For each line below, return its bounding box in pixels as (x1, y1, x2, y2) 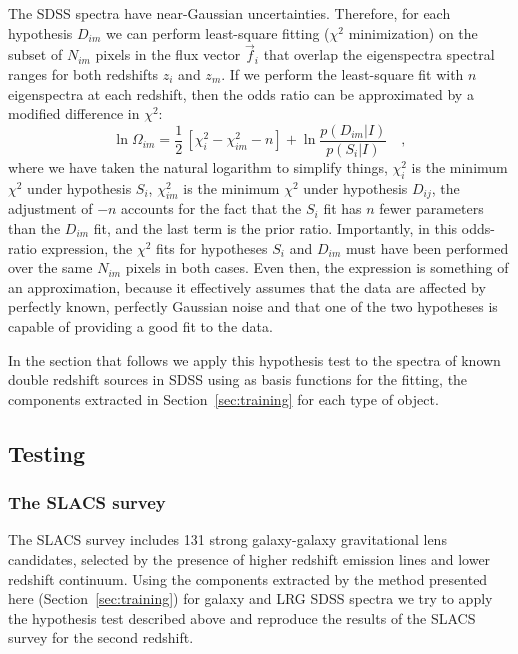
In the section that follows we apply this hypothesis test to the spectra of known (8, 349, 501, 370)
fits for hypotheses (156, 237, 268, 258)
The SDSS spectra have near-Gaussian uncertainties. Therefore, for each (8, 3, 451, 23)
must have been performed (345, 237, 509, 258)
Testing (8, 437, 85, 468)
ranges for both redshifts (8, 64, 159, 84)
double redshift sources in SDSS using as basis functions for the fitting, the (8, 369, 468, 390)
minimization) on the (348, 22, 478, 43)
